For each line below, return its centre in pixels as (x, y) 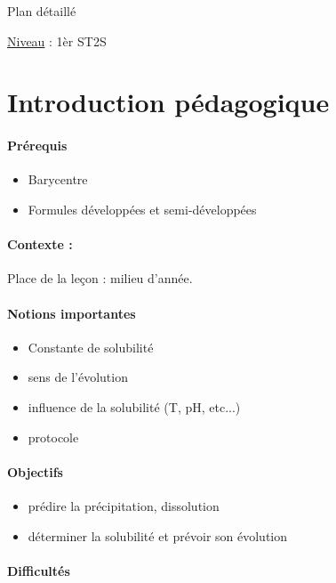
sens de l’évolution (78, 377)
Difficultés (39, 570)
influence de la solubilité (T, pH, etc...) (134, 406)
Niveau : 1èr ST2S (57, 40)
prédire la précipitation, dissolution (124, 505)
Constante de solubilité (91, 347)
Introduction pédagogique (168, 102)
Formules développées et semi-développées (142, 209)
